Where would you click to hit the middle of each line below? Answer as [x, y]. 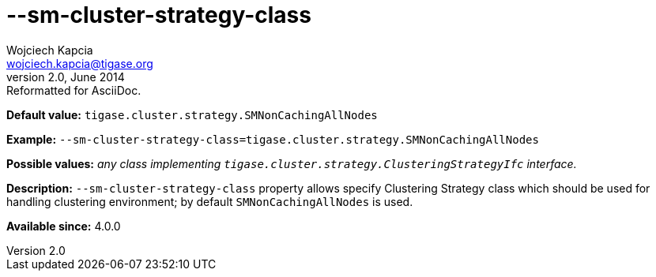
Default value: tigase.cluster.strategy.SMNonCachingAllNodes [192, 114]
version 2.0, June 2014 [66, 77]
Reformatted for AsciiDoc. [74, 90]
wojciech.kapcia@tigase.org [80, 63]
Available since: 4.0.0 [64, 226]
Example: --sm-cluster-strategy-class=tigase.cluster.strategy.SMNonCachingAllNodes [273, 139]
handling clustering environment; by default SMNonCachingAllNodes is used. [210, 201]
